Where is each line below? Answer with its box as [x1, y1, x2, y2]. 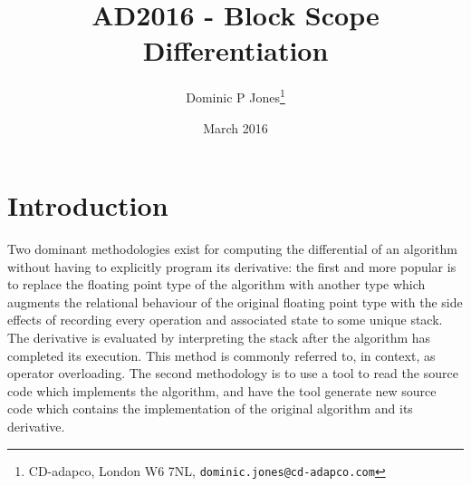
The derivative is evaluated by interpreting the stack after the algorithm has [7, 328, 431, 347]
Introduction [7, 187, 168, 224]
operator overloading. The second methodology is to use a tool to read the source [7, 364, 458, 383]
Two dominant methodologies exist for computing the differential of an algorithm [7, 239, 457, 258]
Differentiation [142, 32, 329, 69]
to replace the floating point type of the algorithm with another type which [7, 275, 426, 294]
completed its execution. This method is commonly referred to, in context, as [7, 345, 436, 364]
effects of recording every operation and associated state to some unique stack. [7, 310, 443, 329]
